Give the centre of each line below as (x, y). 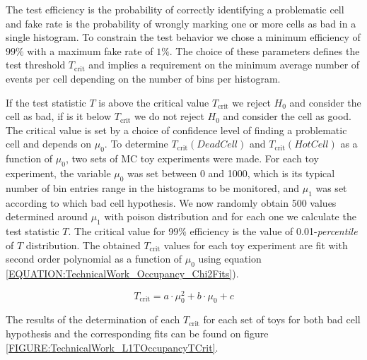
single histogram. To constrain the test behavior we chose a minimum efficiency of (183, 37)
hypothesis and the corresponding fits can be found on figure (137, 333)
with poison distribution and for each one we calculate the (230, 216)
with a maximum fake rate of (90, 50)
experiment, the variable (58, 173)
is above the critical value (154, 102)
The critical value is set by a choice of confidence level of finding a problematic (176, 130)
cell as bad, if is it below (59, 116)
